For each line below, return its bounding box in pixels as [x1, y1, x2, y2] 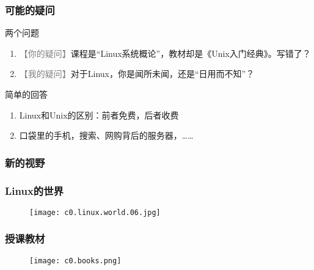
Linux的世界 [5, 183, 64, 198]
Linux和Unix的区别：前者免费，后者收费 [19, 108, 179, 121]
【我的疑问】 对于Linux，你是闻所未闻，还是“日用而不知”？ [19, 67, 255, 80]
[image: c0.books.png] [29, 256, 122, 265]
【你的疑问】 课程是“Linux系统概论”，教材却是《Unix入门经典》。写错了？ [19, 46, 311, 59]
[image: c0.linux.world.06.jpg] [29, 208, 161, 217]
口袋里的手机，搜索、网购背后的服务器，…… [19, 129, 194, 142]
